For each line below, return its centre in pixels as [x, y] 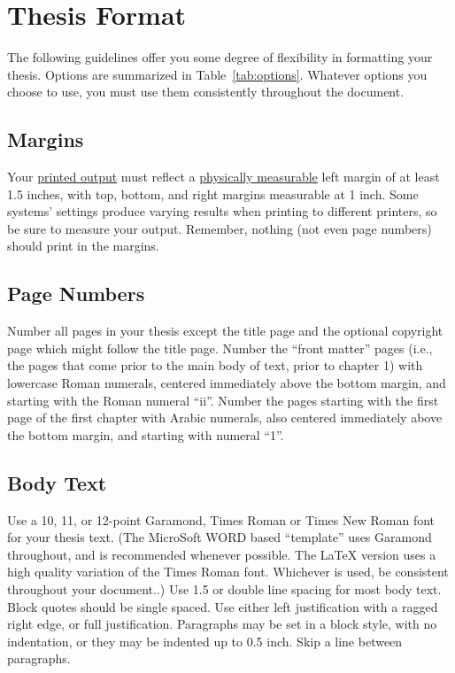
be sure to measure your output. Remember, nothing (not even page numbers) [220, 228]
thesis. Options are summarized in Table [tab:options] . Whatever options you [217, 74]
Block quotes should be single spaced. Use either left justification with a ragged [223, 606]
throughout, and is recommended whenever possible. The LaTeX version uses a [222, 554]
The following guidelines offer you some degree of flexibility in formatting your [220, 57]
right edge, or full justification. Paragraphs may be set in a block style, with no [222, 624]
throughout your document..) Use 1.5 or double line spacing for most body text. [224, 589]
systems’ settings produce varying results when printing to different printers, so [222, 211]
